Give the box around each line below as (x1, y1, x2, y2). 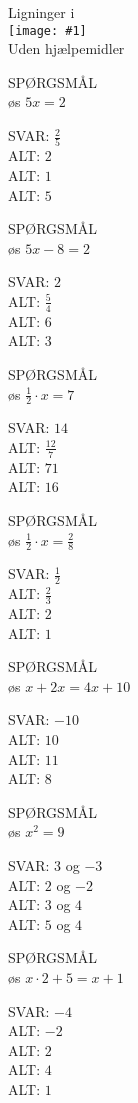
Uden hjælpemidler (8, 38, 125, 59)
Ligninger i (8, 2, 75, 22)
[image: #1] (8, 23, 87, 38)
